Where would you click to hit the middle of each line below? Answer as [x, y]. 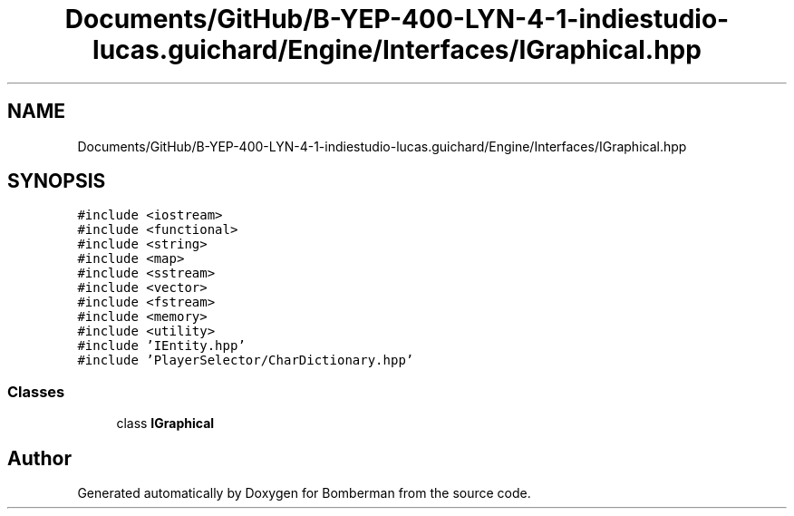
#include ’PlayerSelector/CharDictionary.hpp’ [246, 360]
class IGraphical [165, 424]
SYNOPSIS [57, 181]
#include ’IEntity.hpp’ [161, 346]
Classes [36, 391]
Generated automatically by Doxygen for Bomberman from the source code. [304, 493]
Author [39, 458]
